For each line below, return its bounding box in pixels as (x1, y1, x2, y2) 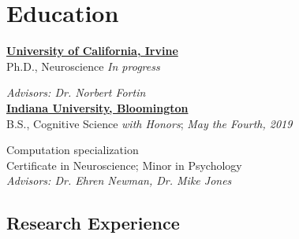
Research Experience (6, 211, 180, 235)
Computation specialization (6, 142, 139, 158)
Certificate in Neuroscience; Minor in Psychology (6, 156, 242, 173)
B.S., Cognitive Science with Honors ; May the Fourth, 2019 (6, 115, 293, 131)
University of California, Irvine (6, 42, 178, 59)
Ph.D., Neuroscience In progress (6, 57, 160, 74)
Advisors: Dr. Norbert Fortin (6, 84, 146, 101)
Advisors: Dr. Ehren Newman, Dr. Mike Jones (6, 172, 232, 189)
